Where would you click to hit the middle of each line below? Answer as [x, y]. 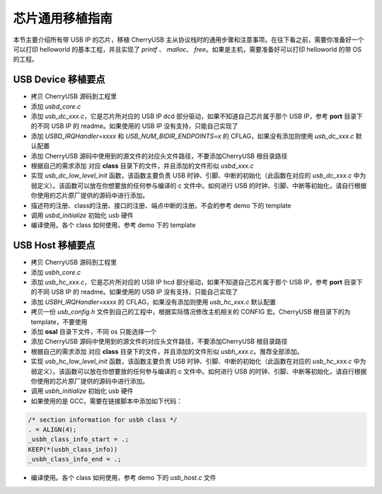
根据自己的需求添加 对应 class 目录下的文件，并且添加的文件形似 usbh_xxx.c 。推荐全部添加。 [167, 351]
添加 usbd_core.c [56, 106]
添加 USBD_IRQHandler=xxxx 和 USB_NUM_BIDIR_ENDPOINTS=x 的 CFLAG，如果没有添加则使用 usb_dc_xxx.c [192, 136]
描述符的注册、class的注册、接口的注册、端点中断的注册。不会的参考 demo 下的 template [161, 205]
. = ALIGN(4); [52, 430]
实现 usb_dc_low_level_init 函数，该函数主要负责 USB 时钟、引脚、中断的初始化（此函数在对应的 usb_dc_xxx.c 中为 [198, 176]
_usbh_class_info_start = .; [79, 440]
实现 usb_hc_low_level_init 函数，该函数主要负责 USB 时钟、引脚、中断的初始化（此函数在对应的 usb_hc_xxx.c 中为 [198, 362]
